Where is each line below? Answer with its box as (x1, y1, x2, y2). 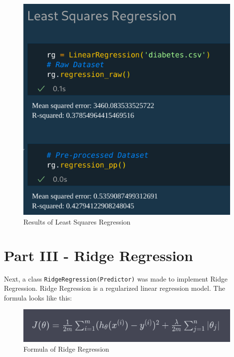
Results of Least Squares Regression (23, 216, 131, 226)
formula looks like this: (4, 292, 72, 302)
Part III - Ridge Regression (4, 245, 193, 265)
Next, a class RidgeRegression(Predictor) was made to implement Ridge (4, 273, 228, 283)
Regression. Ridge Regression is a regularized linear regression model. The (4, 283, 225, 293)
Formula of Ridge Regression (23, 343, 109, 354)
